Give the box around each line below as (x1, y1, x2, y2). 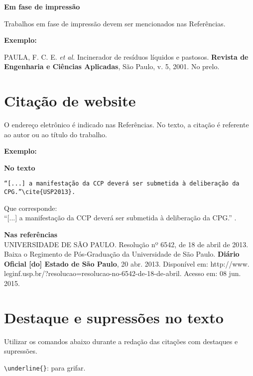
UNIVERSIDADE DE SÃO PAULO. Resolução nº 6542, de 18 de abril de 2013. (4, 239, 249, 249)
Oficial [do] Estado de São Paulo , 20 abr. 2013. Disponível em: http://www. (4, 258, 250, 269)
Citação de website (4, 91, 136, 111)
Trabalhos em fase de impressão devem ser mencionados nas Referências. (4, 18, 226, 28)
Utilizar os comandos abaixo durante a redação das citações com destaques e (4, 336, 238, 346)
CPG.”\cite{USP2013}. (4, 188, 76, 196)
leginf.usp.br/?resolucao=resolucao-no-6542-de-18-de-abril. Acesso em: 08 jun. (4, 268, 241, 279)
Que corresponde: (4, 202, 57, 213)
